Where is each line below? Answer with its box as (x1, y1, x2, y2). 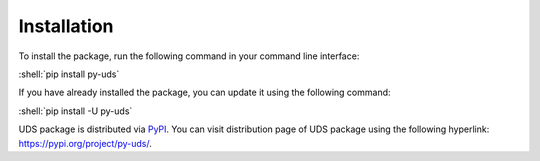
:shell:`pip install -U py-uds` (18, 105, 133, 117)
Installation (18, 15, 114, 37)
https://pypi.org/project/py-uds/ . (18, 137, 152, 149)
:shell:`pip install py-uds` (18, 68, 120, 80)
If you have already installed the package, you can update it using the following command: (18, 86, 391, 99)
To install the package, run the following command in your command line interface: (18, 50, 360, 62)
